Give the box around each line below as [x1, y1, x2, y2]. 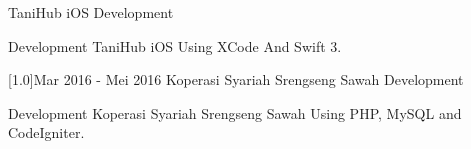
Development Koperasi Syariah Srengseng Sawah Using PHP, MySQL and [8, 102, 462, 123]
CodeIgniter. [8, 122, 85, 143]
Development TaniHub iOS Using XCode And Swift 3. [8, 35, 342, 56]
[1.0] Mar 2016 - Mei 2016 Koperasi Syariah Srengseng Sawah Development [8, 69, 464, 90]
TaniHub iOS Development [8, 2, 174, 22]
